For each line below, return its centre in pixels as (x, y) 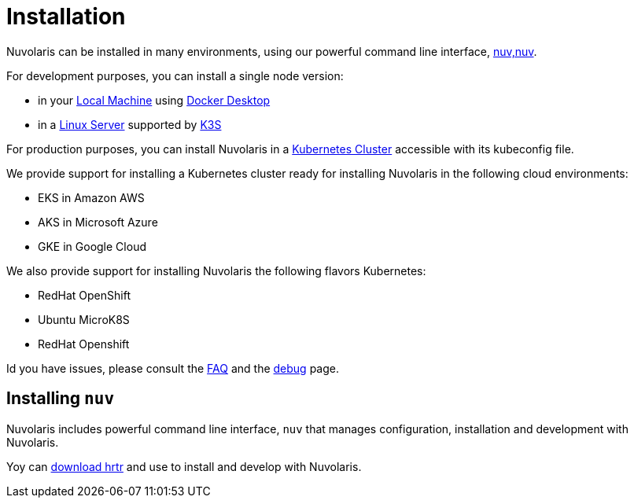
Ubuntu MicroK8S (84, 319)
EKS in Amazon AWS (91, 197)
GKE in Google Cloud (92, 246)
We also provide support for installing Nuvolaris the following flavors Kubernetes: (216, 270)
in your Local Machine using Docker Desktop (154, 100)
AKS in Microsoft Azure (98, 222)
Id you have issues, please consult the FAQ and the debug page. (173, 368)
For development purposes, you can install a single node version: (175, 75)
